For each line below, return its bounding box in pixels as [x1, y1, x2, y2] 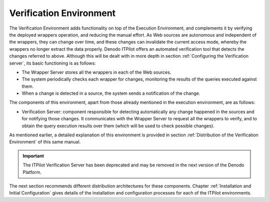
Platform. [22, 169, 42, 175]
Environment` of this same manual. [9, 139, 81, 145]
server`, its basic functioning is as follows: [9, 60, 96, 66]
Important [22, 153, 44, 159]
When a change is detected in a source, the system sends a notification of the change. [21, 90, 200, 96]
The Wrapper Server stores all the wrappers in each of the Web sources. [21, 69, 171, 75]
